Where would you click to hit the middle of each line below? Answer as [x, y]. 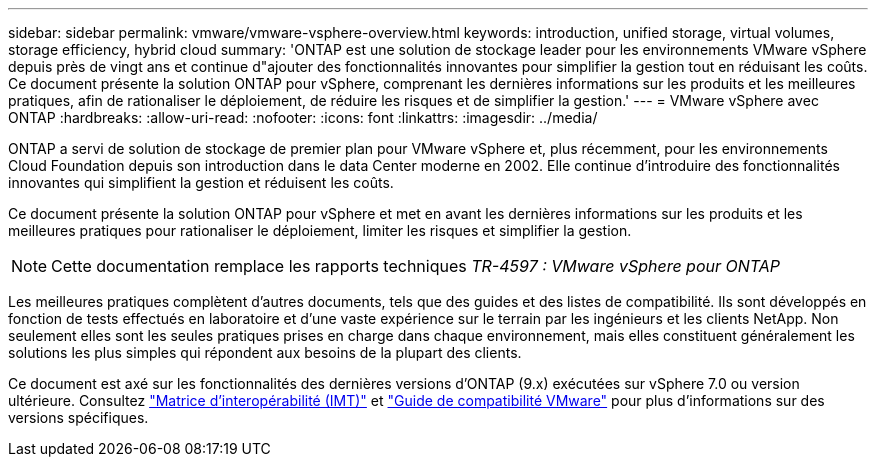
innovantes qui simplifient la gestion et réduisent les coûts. [201, 182]
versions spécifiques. [78, 417]
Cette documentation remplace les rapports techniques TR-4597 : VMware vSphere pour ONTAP [416, 266]
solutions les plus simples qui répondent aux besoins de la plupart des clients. [265, 352]
